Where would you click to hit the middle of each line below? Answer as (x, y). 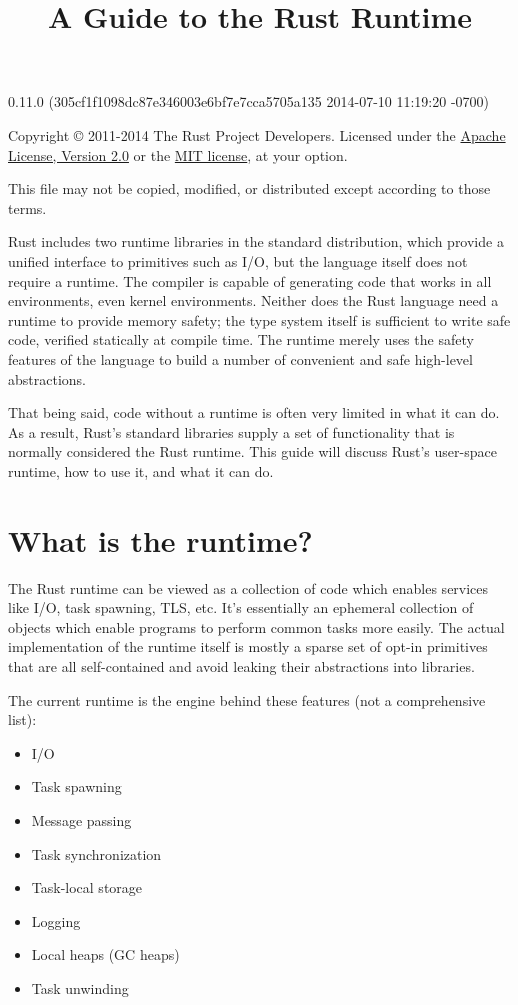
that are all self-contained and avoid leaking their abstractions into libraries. (241, 665)
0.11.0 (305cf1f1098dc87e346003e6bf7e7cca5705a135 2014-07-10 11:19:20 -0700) (249, 101)
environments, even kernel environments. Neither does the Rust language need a (253, 300)
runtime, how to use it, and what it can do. (141, 470)
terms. (27, 207)
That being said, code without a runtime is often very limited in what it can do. (254, 412)
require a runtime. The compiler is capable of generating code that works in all (250, 280)
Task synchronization (96, 853)
